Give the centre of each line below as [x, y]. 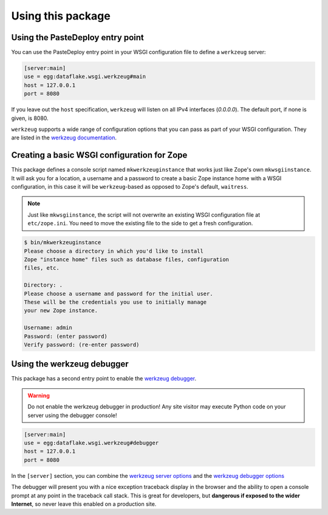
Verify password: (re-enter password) [82, 345]
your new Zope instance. [61, 311]
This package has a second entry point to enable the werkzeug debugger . [104, 379]
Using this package [61, 16]
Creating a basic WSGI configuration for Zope [99, 155]
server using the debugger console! [72, 415]
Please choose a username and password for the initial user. [118, 293]
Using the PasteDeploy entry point [77, 37]
